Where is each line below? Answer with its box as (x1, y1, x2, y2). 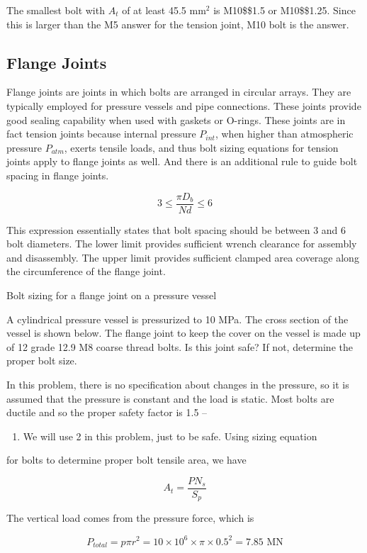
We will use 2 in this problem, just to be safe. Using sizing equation (23, 428, 317, 443)
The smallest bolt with (6, 3, 105, 17)
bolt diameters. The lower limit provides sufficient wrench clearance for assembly (6, 236, 357, 251)
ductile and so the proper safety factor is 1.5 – (6, 405, 208, 420)
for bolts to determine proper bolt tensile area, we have (6, 452, 247, 467)
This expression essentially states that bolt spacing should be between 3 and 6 (6, 222, 346, 237)
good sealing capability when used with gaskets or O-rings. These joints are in (6, 112, 346, 127)
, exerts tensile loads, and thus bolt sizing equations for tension (64, 140, 339, 155)
